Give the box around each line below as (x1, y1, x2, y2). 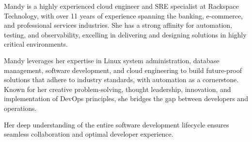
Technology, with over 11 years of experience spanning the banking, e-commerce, (4, 10, 243, 20)
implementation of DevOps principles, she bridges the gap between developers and (4, 93, 248, 104)
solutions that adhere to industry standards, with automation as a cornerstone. (4, 74, 239, 85)
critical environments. (4, 39, 68, 49)
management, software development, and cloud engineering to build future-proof (4, 65, 242, 75)
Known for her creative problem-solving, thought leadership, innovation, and (4, 84, 231, 94)
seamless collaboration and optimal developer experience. (4, 129, 173, 139)
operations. (4, 103, 37, 113)
